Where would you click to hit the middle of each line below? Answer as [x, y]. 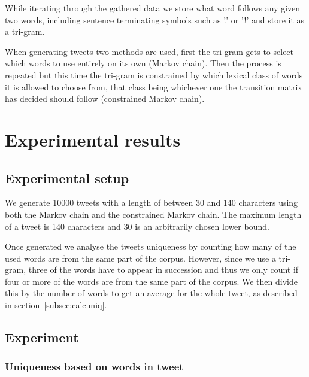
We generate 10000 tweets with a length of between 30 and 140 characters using [152, 203]
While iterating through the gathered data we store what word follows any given [153, 8]
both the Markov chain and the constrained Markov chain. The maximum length [153, 214]
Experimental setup [67, 177]
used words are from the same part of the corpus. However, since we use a [140, 258]
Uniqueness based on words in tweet [94, 367]
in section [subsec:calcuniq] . [56, 305]
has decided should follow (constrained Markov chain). [105, 98]
